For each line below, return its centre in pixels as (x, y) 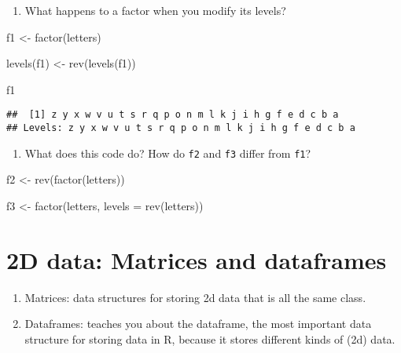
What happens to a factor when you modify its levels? (155, 10)
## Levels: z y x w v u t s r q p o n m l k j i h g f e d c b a (181, 128)
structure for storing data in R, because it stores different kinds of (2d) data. (210, 338)
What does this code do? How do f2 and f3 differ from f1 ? (168, 153)
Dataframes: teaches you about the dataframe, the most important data (198, 324)
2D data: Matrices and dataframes (197, 259)
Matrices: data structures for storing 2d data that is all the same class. (195, 297)
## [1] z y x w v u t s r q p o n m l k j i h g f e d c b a (173, 115)
